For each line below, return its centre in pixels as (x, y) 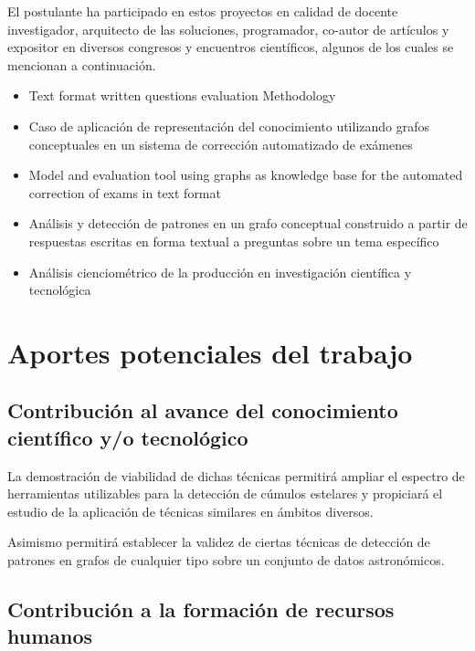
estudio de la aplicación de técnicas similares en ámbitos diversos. (190, 511)
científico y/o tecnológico (128, 437)
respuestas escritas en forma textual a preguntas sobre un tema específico (234, 241)
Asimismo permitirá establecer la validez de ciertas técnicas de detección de (219, 542)
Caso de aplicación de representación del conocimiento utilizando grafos (229, 126)
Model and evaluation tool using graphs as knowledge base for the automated (246, 175)
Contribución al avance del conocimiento (203, 410)
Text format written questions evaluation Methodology (182, 95)
